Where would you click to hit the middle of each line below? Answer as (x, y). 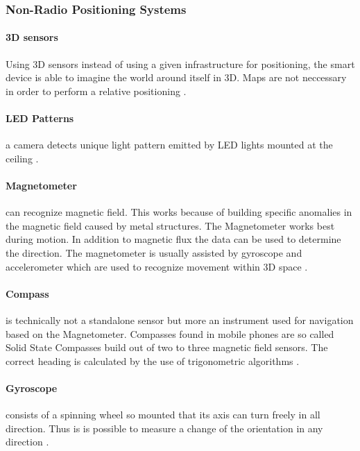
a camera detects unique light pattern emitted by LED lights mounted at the (169, 145)
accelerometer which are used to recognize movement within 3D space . (157, 266)
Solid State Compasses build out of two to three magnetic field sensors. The (167, 347)
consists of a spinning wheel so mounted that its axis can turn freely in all (163, 415)
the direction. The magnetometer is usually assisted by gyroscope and (154, 252)
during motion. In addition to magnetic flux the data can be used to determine (173, 239)
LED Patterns (40, 118)
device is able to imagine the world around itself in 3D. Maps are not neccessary (176, 77)
